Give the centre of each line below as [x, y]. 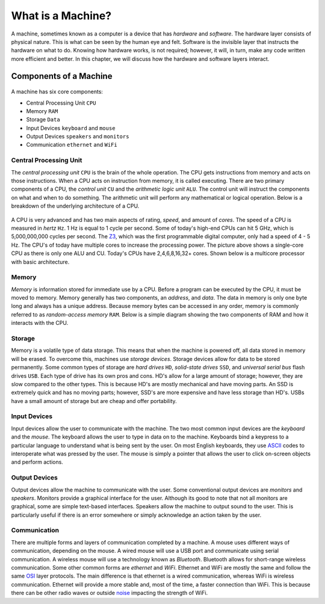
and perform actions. [37, 462]
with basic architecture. [40, 262]
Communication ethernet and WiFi [72, 145]
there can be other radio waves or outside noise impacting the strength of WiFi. [110, 593]
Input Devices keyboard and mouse [71, 128]
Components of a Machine [62, 76]
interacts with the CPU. [40, 323]
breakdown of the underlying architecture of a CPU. [75, 206]
